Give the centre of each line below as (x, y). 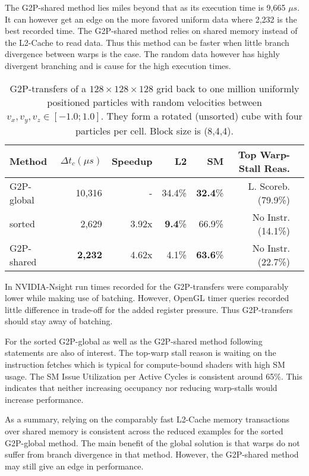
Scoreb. (275, 186)
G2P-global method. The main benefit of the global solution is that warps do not (152, 442)
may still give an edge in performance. (74, 466)
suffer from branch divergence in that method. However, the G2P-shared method (152, 454)
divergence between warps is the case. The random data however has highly (142, 54)
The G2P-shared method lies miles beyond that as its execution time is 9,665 (145, 7)
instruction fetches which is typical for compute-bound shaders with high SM (145, 364)
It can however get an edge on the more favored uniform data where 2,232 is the (151, 19)
